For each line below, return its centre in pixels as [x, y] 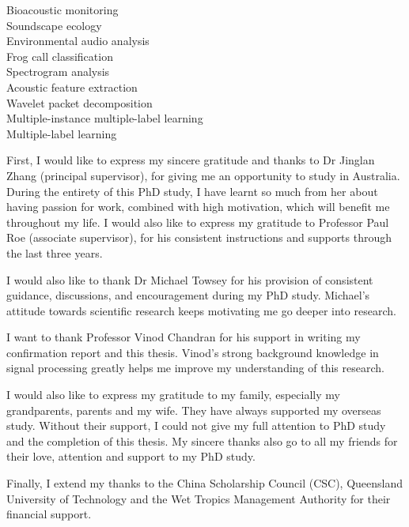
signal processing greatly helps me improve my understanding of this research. [195, 368]
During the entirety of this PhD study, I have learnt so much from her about [192, 191]
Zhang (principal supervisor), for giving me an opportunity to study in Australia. [203, 175]
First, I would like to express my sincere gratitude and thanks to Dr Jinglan [191, 160]
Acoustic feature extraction [72, 87]
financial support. [49, 514]
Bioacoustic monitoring [62, 9]
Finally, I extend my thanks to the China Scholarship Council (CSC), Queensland [205, 483]
